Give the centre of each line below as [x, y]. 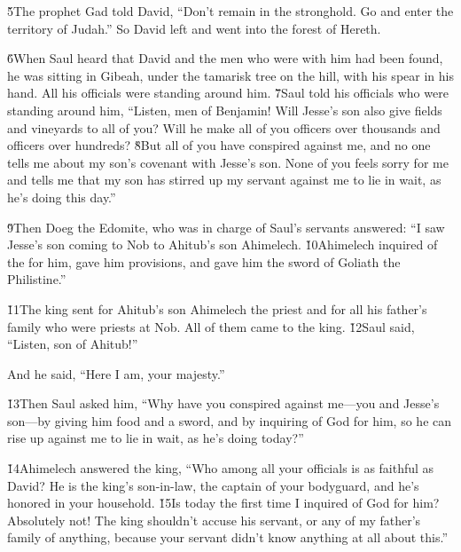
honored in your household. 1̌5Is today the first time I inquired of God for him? [223, 503]
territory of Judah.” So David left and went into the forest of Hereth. [194, 28]
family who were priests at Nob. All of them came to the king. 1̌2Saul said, [211, 326]
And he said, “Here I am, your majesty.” [116, 373]
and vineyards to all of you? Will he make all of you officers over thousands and [224, 127]
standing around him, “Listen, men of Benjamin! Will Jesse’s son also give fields [225, 110]
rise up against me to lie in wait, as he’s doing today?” [156, 438]
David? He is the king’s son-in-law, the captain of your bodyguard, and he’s [213, 485]
